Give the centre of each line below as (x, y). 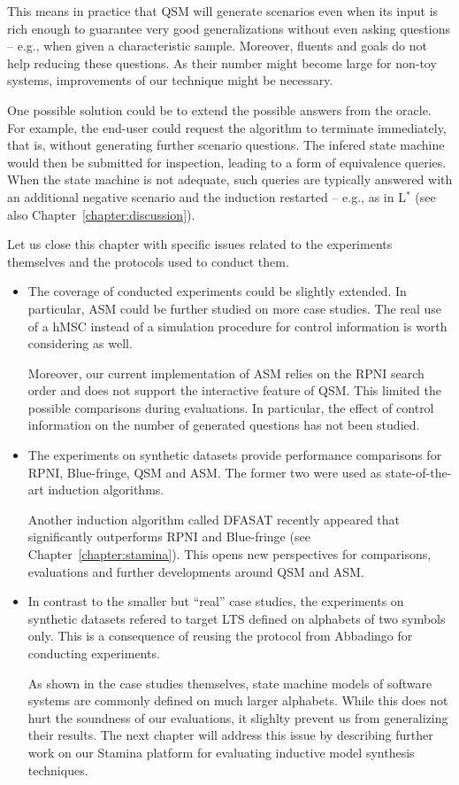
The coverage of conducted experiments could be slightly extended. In (217, 291)
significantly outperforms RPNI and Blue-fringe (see (169, 536)
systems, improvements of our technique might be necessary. (170, 80)
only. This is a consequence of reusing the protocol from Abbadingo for (220, 636)
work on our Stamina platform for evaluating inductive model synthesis (221, 752)
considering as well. (80, 343)
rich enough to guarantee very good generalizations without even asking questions (229, 28)
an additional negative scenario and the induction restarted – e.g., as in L (207, 196)
